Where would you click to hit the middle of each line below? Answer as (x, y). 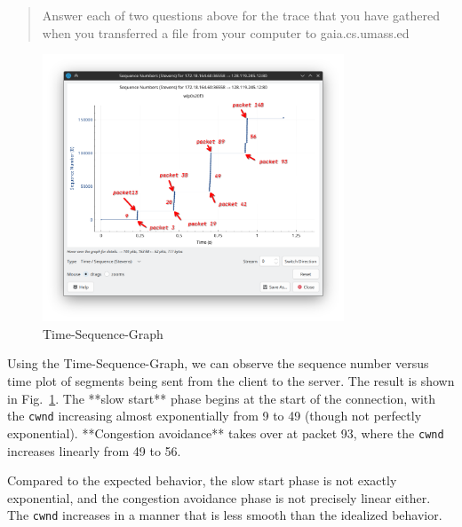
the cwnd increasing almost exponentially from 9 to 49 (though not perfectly (215, 416)
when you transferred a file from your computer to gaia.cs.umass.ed (226, 32)
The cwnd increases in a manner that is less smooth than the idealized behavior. (225, 515)
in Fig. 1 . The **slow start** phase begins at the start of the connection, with (222, 398)
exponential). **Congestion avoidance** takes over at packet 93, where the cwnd (226, 433)
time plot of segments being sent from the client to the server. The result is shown (231, 381)
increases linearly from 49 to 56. (94, 450)
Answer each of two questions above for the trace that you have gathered (241, 15)
